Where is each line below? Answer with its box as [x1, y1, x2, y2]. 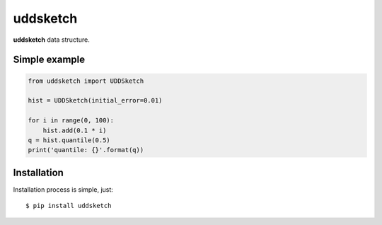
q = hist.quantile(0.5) [28, 136, 111, 144]
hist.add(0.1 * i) [42, 126, 107, 134]
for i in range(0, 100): [28, 117, 115, 125]
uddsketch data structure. [13, 35, 90, 44]
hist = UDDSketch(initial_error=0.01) [28, 96, 163, 105]
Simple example [13, 54, 86, 66]
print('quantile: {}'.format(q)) [28, 146, 144, 154]
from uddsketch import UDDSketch [28, 76, 144, 85]
